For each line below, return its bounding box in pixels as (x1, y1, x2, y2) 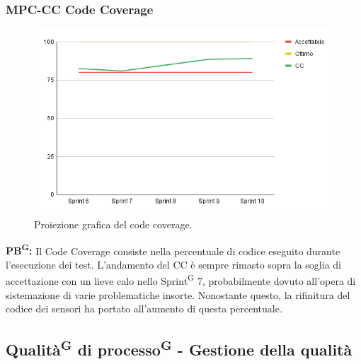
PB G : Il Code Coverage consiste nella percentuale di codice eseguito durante (6, 241, 340, 258)
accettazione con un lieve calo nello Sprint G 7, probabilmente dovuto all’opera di (6, 271, 356, 288)
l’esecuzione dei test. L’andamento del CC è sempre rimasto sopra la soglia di (6, 257, 341, 271)
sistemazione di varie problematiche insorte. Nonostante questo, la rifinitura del (6, 287, 350, 302)
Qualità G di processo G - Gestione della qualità (6, 336, 353, 360)
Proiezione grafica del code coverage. (34, 216, 193, 231)
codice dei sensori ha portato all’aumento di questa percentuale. (6, 301, 282, 316)
